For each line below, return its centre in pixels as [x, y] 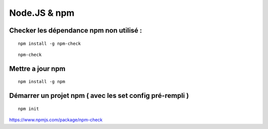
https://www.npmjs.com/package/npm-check [56, 120]
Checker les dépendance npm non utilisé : [76, 30]
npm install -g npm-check [50, 43]
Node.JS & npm [42, 13]
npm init [29, 108]
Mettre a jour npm [37, 68]
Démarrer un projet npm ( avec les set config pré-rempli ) [99, 96]
